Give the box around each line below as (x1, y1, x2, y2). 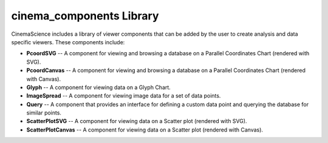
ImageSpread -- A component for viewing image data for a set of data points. (26, 92, 221, 99)
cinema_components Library (11, 9, 159, 22)
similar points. (26, 109, 62, 116)
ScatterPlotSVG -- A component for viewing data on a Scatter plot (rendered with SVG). (26, 118, 247, 125)
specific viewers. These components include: (11, 38, 125, 45)
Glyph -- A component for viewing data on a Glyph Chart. (26, 84, 171, 91)
